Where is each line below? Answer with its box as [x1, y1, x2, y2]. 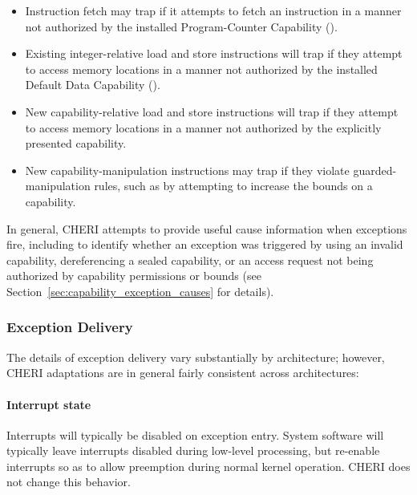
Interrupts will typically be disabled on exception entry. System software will [6, 426, 384, 443]
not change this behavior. [6, 473, 131, 490]
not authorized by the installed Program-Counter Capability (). [25, 18, 338, 34]
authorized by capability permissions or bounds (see [6, 267, 261, 284]
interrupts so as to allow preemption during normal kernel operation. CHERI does [6, 457, 411, 474]
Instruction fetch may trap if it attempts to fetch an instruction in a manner [25, 2, 402, 18]
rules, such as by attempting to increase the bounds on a [94, 177, 373, 194]
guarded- [353, 161, 397, 178]
